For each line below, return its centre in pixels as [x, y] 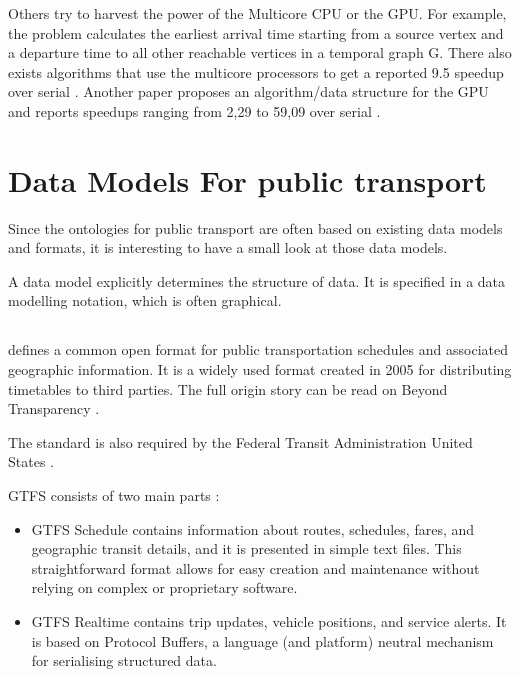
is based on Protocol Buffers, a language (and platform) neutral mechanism [262, 640]
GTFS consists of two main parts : [114, 495]
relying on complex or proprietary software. [164, 587]
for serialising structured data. [124, 660]
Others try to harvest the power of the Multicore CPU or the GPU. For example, [257, 13]
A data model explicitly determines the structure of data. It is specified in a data [257, 280]
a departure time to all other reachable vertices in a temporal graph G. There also [260, 52]
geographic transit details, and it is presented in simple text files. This [246, 548]
